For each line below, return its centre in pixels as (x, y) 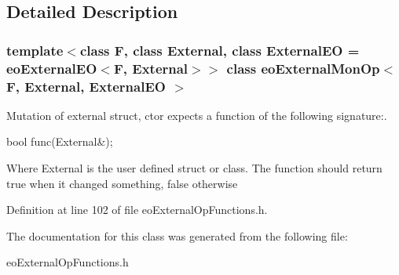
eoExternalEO (52, 68)
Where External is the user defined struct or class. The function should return (194, 168)
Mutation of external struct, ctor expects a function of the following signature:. (197, 115)
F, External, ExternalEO (86, 86)
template (35, 50)
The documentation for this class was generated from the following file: (177, 235)
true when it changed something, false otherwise (122, 183)
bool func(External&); (60, 141)
